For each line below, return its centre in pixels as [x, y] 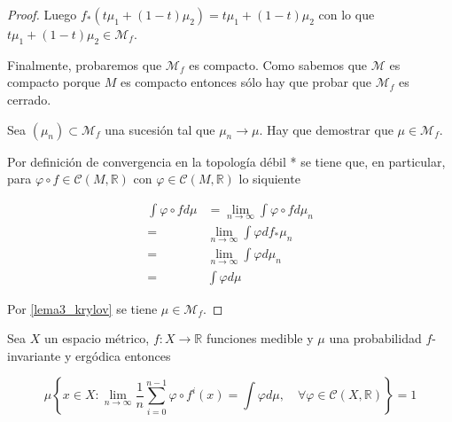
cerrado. [29, 99]
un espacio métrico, [97, 338]
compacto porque [54, 82]
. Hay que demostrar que [326, 129]
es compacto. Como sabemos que [278, 64]
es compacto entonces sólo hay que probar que [245, 82]
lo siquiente [269, 179]
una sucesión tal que [160, 129]
